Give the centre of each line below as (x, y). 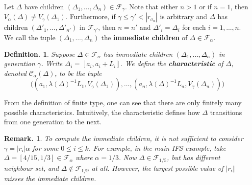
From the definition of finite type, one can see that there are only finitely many (123, 103)
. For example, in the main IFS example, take (157, 148)
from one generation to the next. (53, 122)
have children (44, 6)
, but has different (193, 157)
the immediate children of (144, 37)
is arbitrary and (184, 16)
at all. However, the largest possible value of (157, 168)
